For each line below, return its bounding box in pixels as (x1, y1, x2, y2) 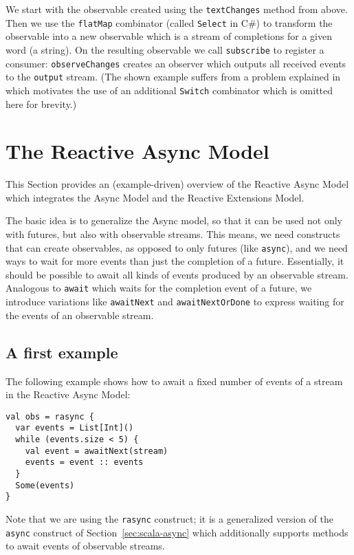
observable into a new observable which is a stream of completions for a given (5, 29, 332, 43)
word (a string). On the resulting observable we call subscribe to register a (5, 42, 324, 56)
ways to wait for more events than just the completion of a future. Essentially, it (5, 254, 344, 268)
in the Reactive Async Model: (5, 387, 131, 402)
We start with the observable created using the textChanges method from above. (5, 2, 348, 16)
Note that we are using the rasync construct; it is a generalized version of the (5, 512, 333, 526)
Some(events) (15, 480, 75, 490)
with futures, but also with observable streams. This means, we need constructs (5, 227, 340, 241)
